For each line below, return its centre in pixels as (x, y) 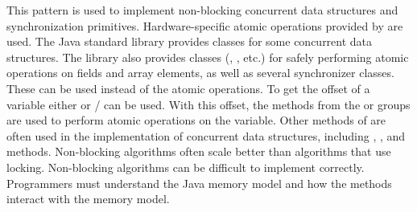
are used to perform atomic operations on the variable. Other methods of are (196, 120)
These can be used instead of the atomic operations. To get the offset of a (188, 88)
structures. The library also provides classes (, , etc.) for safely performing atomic (208, 57)
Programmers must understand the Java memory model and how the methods (199, 183)
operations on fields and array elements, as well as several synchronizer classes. (200, 73)
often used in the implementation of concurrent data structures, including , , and (206, 135)
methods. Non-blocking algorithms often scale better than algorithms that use (199, 151)
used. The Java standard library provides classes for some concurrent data (190, 41)
